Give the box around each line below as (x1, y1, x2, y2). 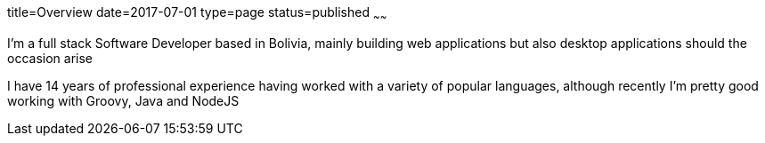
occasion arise (7, 50, 93, 66)
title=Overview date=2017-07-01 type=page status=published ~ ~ (7, 4, 387, 23)
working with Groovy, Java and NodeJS (7, 92, 240, 108)
